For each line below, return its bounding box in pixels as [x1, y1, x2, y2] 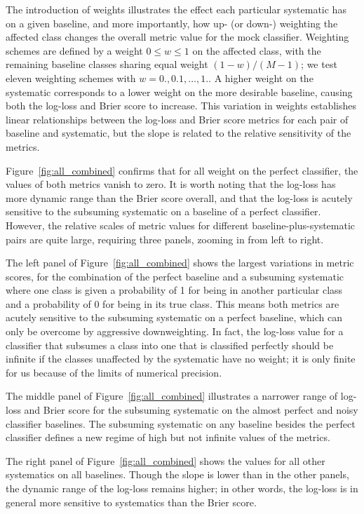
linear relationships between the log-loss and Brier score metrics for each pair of [6, 111, 349, 126]
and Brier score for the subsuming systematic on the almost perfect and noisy [24, 403, 358, 417]
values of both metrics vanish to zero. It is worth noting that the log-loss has [6, 177, 336, 191]
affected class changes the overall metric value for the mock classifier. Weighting [6, 29, 349, 44]
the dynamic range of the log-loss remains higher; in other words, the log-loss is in [6, 481, 358, 495]
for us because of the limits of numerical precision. [6, 365, 222, 379]
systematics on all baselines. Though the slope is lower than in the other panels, [6, 467, 349, 482]
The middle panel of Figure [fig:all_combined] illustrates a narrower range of [6, 388, 338, 403]
